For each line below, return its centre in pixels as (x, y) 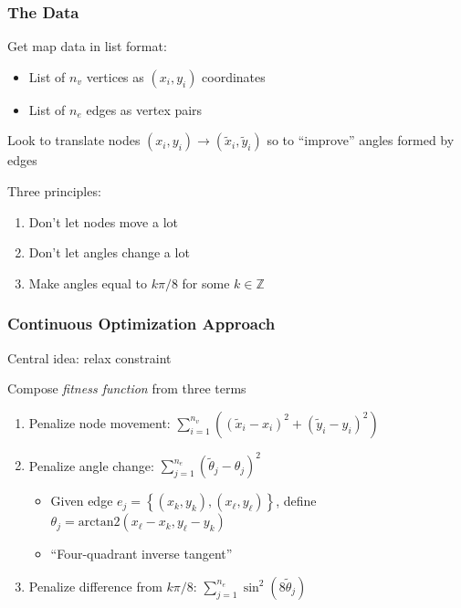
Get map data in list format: (87, 46)
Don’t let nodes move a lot (103, 221)
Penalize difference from (95, 586)
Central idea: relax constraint (89, 357)
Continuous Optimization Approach (141, 324)
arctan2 (99, 523)
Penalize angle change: (91, 465)
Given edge (82, 501)
